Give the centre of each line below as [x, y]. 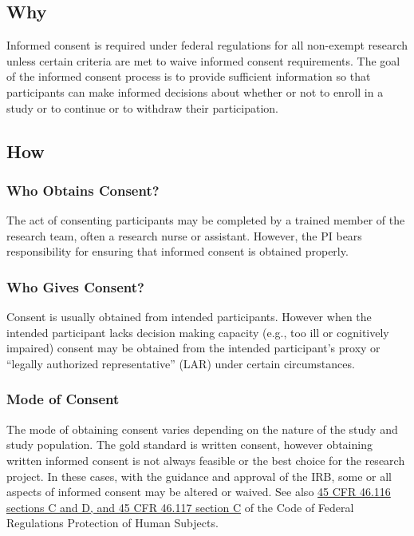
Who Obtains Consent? [83, 190]
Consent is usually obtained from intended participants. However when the [189, 317]
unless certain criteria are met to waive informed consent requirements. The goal [203, 60]
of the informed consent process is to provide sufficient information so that [189, 76]
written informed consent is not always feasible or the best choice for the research [206, 460]
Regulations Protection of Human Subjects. [112, 523]
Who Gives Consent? [75, 286]
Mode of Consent [63, 399]
